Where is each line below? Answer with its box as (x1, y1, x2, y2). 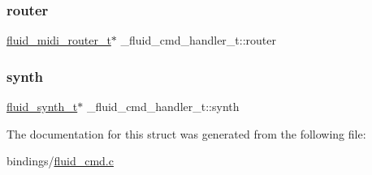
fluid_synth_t (6, 98, 78, 115)
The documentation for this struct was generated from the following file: (6, 125, 366, 142)
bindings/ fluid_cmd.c (6, 152, 114, 169)
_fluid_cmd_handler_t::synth (86, 98, 240, 115)
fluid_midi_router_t (6, 32, 111, 49)
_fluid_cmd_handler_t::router (120, 32, 277, 49)
